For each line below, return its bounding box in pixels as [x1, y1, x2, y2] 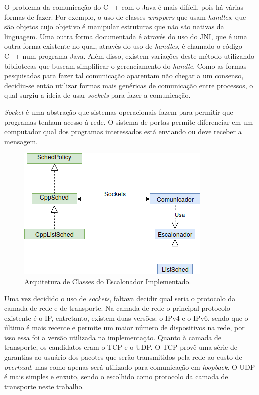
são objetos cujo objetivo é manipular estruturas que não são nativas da [4, 21, 224, 32]
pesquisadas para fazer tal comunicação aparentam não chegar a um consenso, [4, 70, 244, 81]
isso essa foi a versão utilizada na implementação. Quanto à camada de [4, 332, 221, 342]
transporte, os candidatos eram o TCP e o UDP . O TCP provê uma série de [4, 342, 237, 352]
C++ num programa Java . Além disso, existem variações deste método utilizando [4, 50, 254, 61]
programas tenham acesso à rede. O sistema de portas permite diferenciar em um [4, 116, 253, 127]
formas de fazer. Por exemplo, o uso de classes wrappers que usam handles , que [4, 11, 246, 22]
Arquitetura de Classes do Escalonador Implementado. [24, 276, 191, 286]
